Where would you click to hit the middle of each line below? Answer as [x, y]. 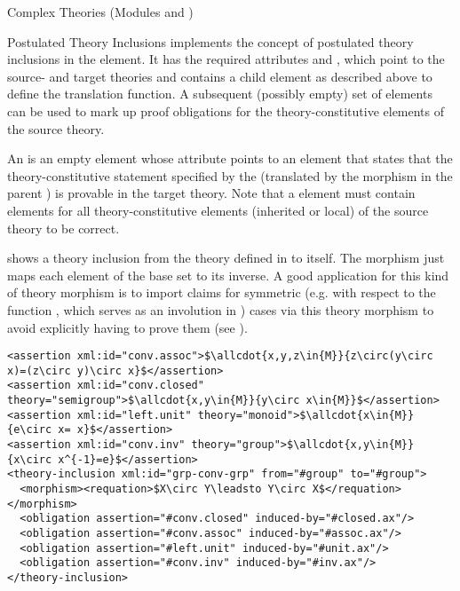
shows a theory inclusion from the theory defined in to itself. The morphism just [226, 258]
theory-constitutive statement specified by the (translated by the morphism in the [230, 175]
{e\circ [30, 430]
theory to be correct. [63, 228]
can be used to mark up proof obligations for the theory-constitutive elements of [226, 110]
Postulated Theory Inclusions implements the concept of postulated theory [210, 41]
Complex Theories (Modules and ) [100, 12]
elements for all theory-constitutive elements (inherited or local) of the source [218, 210]
